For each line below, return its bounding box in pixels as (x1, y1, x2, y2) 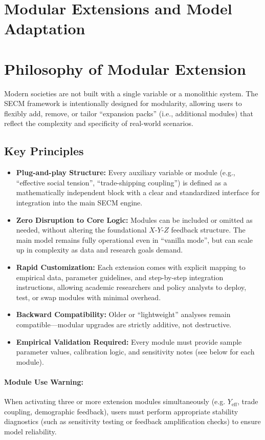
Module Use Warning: (4, 376, 84, 387)
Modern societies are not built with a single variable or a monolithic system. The (4, 88, 258, 98)
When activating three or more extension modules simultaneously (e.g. (4, 396, 226, 407)
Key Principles (4, 143, 84, 159)
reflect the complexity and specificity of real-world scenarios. (4, 118, 193, 129)
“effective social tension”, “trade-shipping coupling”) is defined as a (16, 177, 227, 187)
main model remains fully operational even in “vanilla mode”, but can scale (16, 234, 253, 245)
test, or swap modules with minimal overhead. (16, 291, 161, 302)
